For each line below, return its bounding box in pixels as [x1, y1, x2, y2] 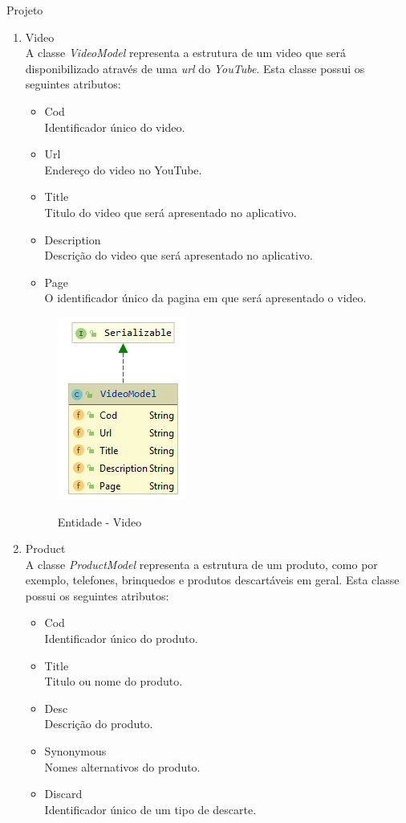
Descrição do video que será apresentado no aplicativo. [44, 247, 313, 264]
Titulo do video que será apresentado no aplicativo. [44, 203, 297, 220]
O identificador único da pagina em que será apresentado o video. [44, 289, 367, 306]
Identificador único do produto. [44, 630, 198, 647]
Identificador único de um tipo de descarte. [44, 800, 257, 817]
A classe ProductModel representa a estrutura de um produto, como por [25, 555, 378, 572]
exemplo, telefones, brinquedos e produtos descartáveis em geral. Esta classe [25, 571, 400, 588]
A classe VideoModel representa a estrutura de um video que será [25, 44, 346, 61]
